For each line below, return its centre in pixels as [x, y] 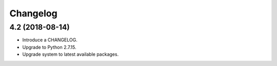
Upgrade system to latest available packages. [71, 54]
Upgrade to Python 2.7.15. [49, 47]
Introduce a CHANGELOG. [50, 40]
